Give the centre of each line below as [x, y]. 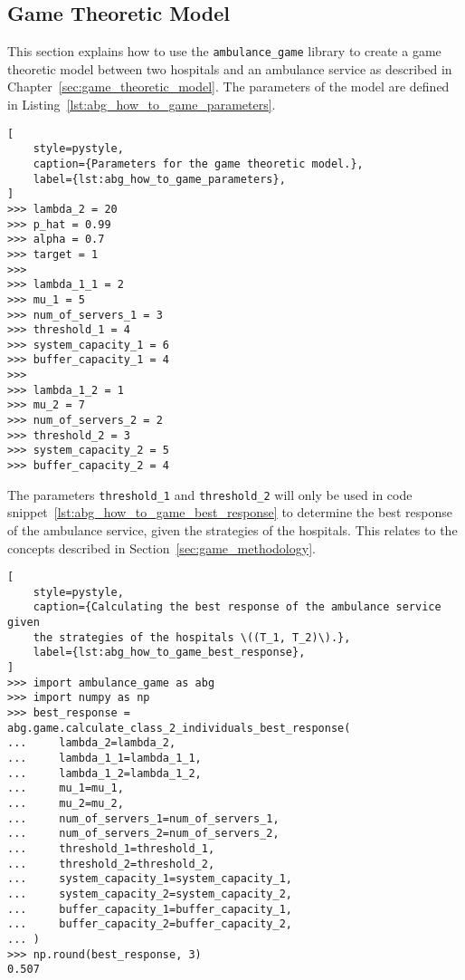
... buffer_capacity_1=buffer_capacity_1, [150, 909]
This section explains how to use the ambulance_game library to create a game [224, 51]
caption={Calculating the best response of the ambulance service [237, 607]
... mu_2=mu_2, [66, 804]
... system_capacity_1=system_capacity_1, [150, 879]
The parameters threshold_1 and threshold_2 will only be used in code [210, 494]
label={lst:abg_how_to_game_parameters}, [159, 179]
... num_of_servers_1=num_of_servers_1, [143, 818]
